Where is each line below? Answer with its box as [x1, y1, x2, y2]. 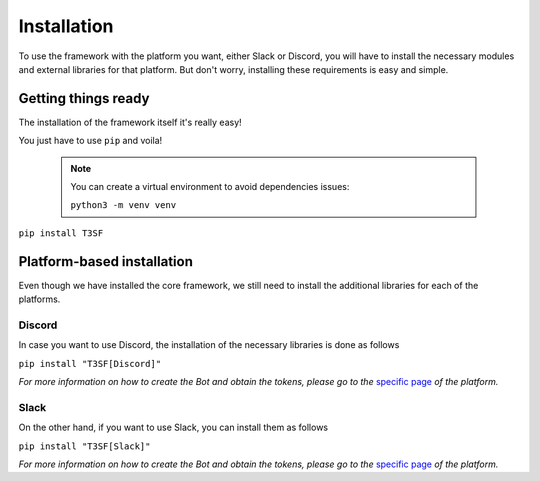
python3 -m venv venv [70, 200, 177, 211]
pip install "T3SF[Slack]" [18, 440, 151, 452]
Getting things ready [18, 90, 150, 107]
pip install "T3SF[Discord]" [18, 358, 162, 369]
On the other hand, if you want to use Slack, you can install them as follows [18, 421, 329, 434]
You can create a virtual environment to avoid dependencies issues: [70, 181, 350, 193]
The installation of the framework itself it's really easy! [18, 116, 242, 128]
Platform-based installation [18, 253, 194, 270]
